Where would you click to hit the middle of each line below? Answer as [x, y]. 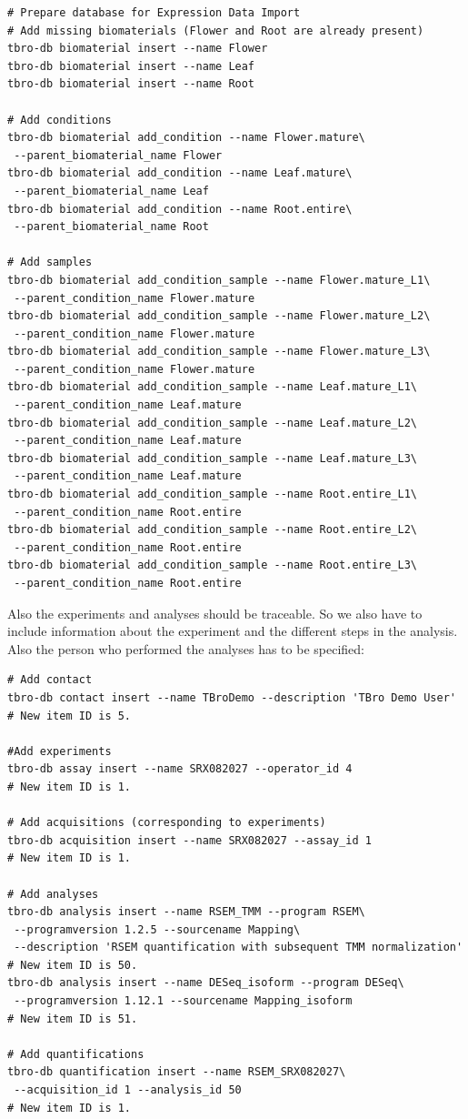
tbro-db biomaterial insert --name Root [131, 84]
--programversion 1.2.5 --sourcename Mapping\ [157, 929]
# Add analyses [53, 894]
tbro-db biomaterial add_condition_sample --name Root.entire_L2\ [213, 530]
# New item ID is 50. [73, 965]
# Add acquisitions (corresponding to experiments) [167, 823]
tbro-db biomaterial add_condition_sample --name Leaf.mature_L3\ [213, 458]
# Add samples [50, 262]
